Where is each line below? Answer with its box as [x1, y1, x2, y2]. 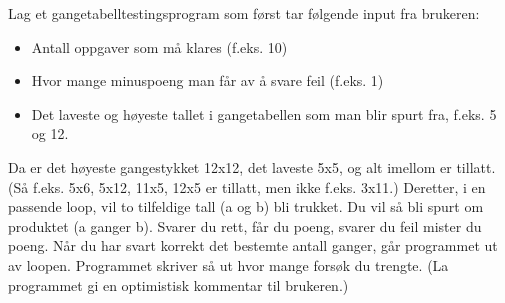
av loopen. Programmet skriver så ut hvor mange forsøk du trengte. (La [8, 254, 449, 275]
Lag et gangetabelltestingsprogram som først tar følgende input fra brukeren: [8, 3, 480, 23]
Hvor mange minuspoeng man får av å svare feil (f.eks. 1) [31, 70, 384, 91]
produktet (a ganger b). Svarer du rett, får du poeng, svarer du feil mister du [8, 215, 482, 236]
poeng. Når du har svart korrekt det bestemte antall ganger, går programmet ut [8, 235, 498, 256]
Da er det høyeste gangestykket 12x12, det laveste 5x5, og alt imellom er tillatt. [8, 156, 496, 177]
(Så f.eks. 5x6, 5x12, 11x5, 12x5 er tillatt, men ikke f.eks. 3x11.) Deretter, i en [8, 176, 486, 197]
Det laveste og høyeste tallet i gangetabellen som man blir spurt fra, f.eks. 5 [31, 103, 497, 124]
